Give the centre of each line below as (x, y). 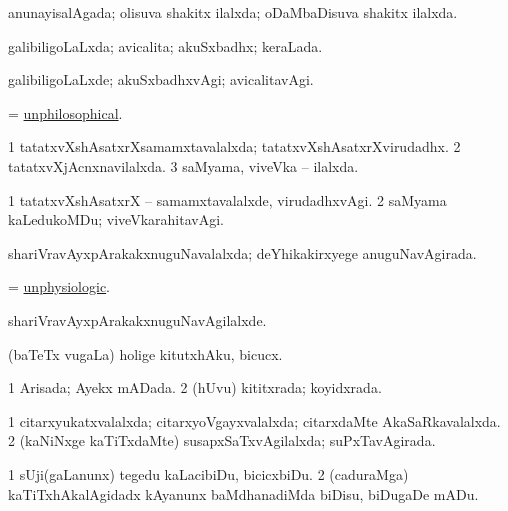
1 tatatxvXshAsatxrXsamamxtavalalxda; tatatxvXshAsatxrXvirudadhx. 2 (234, 146)
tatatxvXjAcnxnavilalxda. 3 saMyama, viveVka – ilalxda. (183, 165)
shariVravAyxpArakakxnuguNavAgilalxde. (137, 319)
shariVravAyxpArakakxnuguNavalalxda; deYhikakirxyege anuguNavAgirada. (242, 252)
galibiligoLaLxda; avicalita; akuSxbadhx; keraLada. (165, 45)
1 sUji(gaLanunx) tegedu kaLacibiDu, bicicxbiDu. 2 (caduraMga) (208, 473)
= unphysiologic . (59, 286)
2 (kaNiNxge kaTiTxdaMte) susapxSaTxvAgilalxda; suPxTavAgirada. (222, 440)
